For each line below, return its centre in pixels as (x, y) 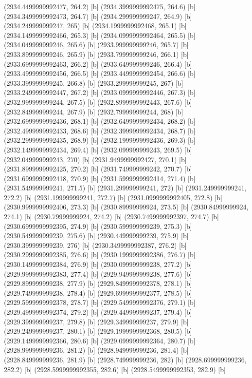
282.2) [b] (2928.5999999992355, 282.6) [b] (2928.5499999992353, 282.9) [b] (115, 369)
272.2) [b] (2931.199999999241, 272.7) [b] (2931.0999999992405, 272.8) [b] (113, 197)
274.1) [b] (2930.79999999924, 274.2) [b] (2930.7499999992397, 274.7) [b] (111, 217)
